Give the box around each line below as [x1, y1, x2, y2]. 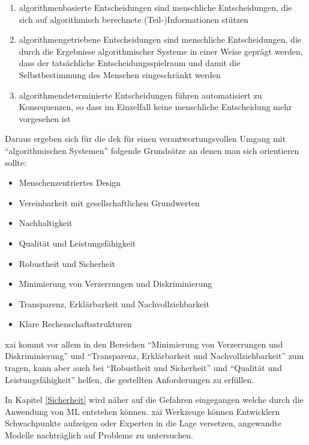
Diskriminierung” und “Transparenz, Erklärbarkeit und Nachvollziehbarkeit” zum [5, 349, 304, 362]
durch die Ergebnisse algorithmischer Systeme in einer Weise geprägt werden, [19, 44, 303, 57]
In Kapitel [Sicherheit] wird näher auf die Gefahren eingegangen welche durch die [5, 393, 304, 406]
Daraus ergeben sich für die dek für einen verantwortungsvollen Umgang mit [5, 132, 286, 145]
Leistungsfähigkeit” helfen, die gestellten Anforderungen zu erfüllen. [5, 373, 254, 385]
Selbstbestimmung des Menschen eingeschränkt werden [19, 68, 221, 81]
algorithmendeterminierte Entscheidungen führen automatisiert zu [19, 88, 262, 101]
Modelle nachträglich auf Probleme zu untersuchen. [5, 429, 193, 441]
